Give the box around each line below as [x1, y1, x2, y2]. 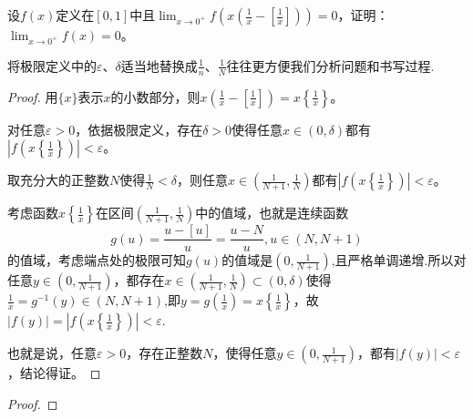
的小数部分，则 [110, 87, 201, 106]
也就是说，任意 [7, 343, 97, 363]
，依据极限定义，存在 [75, 119, 203, 138]
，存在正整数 [126, 343, 203, 363]
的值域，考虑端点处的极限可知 [7, 250, 186, 270]
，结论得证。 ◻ [7, 363, 101, 383]
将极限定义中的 [7, 56, 97, 75]
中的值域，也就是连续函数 [195, 203, 349, 222]
